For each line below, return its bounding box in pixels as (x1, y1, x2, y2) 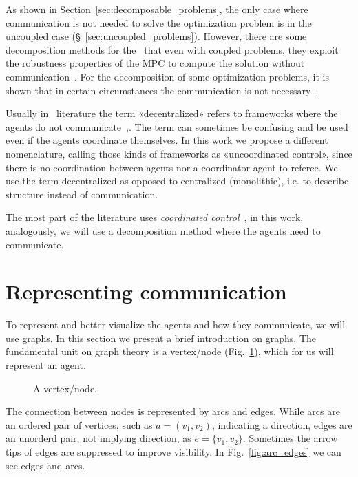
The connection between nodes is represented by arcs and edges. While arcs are (6, 404, 340, 418)
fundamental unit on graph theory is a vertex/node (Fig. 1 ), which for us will (6, 344, 334, 359)
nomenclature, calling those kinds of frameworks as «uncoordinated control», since (6, 146, 352, 160)
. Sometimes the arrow (242, 431, 338, 445)
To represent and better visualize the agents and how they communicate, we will (6, 317, 346, 332)
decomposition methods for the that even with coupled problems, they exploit (6, 42, 339, 56)
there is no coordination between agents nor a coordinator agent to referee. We (6, 160, 338, 174)
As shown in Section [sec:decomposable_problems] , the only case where (6, 2, 308, 16)
